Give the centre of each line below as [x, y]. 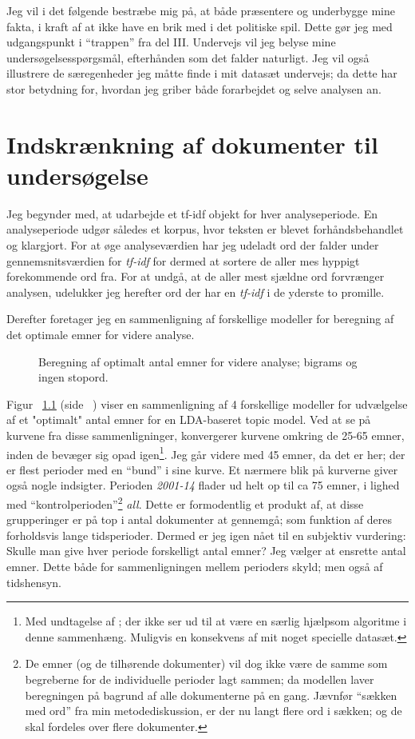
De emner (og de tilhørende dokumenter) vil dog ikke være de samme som [206, 663]
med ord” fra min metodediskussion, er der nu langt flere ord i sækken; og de [213, 711]
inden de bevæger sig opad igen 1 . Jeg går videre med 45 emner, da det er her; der [206, 453]
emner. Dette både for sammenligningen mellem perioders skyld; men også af [195, 567]
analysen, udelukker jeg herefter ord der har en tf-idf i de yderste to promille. [196, 292]
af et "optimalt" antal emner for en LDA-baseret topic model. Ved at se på [189, 419]
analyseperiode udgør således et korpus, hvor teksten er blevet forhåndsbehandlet [205, 229]
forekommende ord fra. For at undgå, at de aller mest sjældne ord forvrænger [196, 276]
